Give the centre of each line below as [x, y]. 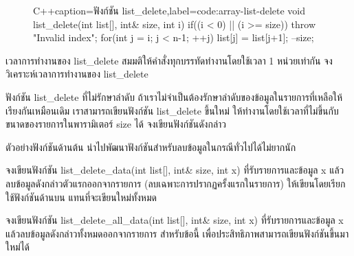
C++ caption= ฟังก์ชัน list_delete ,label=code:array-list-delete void [169, 10]
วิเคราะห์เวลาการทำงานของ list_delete [77, 74]
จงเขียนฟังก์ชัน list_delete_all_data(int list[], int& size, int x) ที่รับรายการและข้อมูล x [175, 220]
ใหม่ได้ [18, 247]
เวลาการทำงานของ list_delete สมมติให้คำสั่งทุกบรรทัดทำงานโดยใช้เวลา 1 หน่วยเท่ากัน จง [169, 60]
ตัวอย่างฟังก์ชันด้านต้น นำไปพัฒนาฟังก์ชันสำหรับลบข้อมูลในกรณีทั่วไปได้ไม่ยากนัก [151, 147]
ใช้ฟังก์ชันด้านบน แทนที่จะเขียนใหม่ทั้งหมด [81, 197]
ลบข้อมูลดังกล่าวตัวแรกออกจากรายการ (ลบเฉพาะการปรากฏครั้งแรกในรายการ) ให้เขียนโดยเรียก [176, 183]
